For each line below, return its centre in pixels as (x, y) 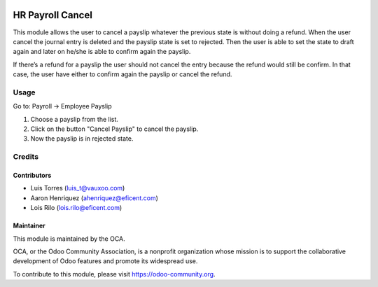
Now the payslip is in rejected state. (82, 139)
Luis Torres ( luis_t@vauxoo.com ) (78, 188)
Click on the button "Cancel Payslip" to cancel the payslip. (114, 129)
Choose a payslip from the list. (75, 119)
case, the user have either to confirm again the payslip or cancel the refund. (122, 74)
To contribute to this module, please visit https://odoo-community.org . (114, 274)
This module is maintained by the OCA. (69, 239)
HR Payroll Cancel (52, 15)
